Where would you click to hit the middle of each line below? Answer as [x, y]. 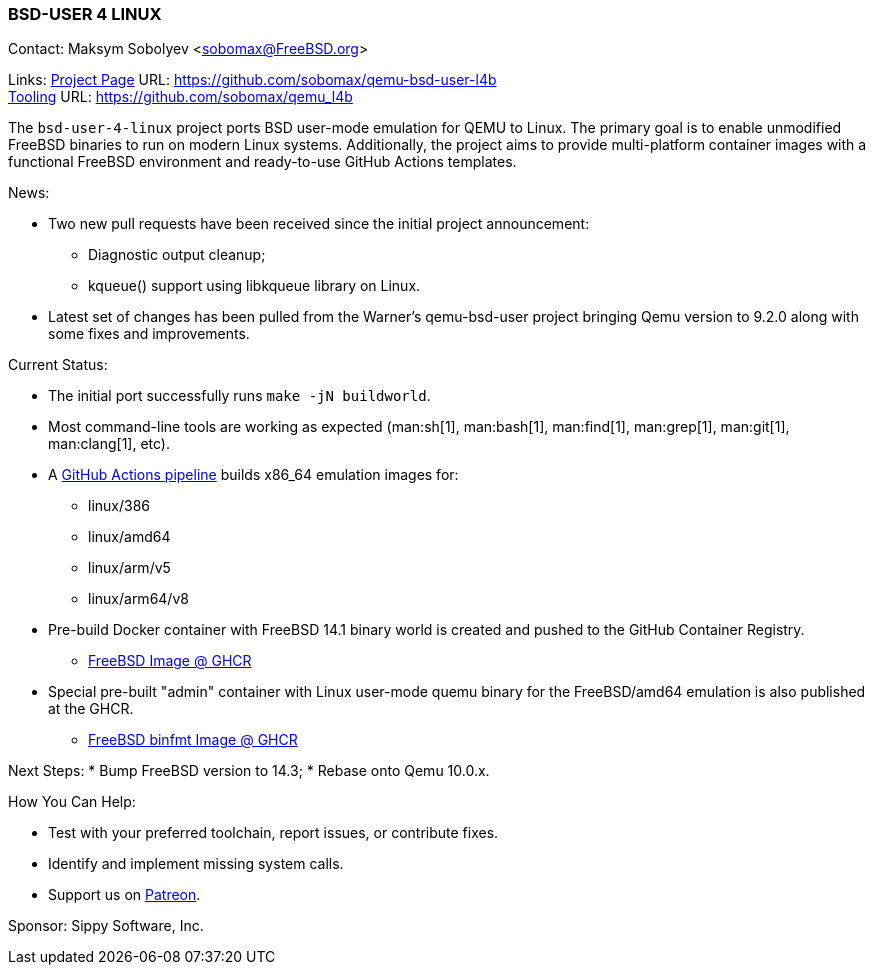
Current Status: [58, 365]
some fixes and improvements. [149, 334]
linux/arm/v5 [129, 568]
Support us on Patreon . [124, 895]
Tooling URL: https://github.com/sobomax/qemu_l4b [180, 97]
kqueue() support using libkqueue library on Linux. [254, 286]
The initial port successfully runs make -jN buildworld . [239, 396]
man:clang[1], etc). [109, 444]
